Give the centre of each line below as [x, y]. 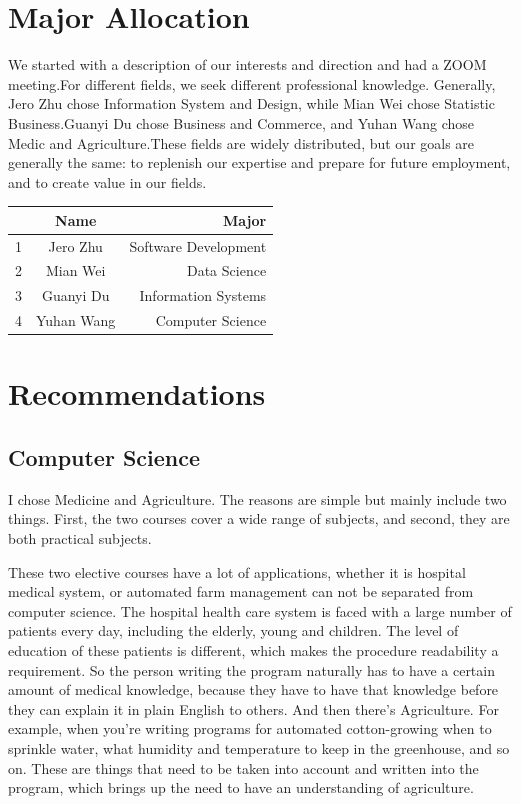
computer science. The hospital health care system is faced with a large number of [260, 610]
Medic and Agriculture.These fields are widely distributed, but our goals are [241, 142]
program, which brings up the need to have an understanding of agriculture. [241, 787]
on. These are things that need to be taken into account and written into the [243, 767]
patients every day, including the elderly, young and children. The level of [233, 630]
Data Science [226, 270]
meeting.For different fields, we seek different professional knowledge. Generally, [252, 83]
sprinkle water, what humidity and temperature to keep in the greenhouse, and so [259, 747]
